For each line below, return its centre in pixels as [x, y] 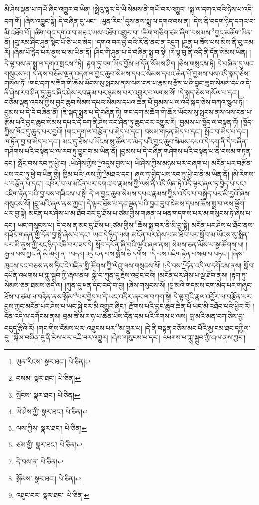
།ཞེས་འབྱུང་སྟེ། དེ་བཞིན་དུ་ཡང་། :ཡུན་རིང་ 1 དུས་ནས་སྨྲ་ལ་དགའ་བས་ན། [107, 20]
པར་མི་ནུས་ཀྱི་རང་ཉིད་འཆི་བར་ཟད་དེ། [49, 244]
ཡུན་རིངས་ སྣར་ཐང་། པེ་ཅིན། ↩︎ [53, 361]
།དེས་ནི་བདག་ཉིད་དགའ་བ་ [223, 21]
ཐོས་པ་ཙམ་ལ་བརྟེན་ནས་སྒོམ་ [39, 296]
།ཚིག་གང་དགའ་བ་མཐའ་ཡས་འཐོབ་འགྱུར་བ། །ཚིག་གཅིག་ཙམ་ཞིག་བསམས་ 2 [124, 31]
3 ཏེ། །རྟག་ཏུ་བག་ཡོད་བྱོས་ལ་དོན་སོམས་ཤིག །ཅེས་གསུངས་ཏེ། [145, 62]
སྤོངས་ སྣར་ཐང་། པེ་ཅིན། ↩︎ [48, 394]
